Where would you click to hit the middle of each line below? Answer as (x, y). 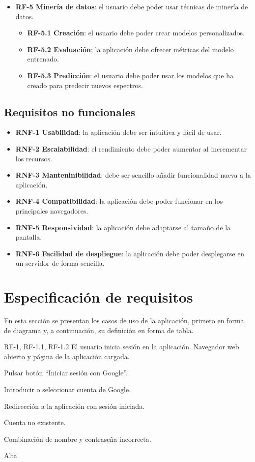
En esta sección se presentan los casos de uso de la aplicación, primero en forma (124, 321)
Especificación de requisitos (99, 297)
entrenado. (43, 59)
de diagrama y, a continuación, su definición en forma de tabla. (99, 330)
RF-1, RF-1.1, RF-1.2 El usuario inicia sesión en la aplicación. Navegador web (122, 347)
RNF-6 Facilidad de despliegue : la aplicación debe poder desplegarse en (130, 253)
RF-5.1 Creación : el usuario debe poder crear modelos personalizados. (136, 33)
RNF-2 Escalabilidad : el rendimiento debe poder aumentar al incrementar (131, 148)
